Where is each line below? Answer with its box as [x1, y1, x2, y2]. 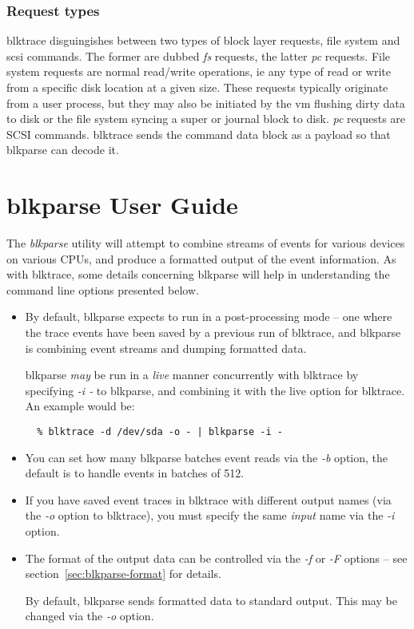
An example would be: [25, 398, 135, 414]
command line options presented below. [6, 281, 199, 298]
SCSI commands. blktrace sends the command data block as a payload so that [6, 125, 391, 142]
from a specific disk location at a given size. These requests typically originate [6, 79, 388, 95]
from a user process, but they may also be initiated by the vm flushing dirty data [6, 94, 405, 111]
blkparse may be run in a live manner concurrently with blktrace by [25, 366, 359, 383]
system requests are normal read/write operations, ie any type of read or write [6, 63, 391, 80]
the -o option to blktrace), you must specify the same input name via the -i [25, 507, 395, 524]
